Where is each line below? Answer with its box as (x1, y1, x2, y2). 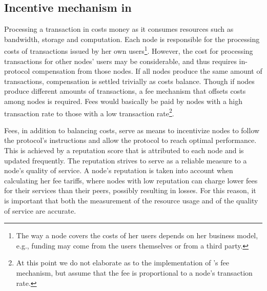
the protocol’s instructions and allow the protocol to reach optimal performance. (4, 135, 257, 145)
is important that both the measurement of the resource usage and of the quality (4, 195, 258, 206)
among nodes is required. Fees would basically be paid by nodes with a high (4, 96, 243, 107)
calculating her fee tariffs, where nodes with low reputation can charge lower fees (4, 175, 258, 185)
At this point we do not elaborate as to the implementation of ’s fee (16, 257, 229, 268)
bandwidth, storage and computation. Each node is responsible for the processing (4, 33, 260, 44)
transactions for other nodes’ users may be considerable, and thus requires (4, 55, 237, 66)
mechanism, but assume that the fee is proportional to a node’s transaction (16, 267, 253, 278)
